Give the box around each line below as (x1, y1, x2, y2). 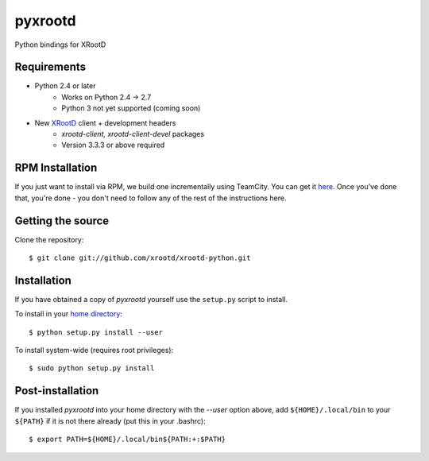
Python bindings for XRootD (14, 40, 106, 49)
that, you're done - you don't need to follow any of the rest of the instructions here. (14, 193, 287, 203)
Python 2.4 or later (34, 81, 96, 91)
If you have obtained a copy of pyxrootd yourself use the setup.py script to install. (14, 294, 288, 304)
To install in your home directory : (14, 309, 123, 319)
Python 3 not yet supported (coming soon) (61, 103, 201, 113)
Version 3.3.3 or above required (61, 140, 165, 150)
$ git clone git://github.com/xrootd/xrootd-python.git (29, 254, 251, 262)
